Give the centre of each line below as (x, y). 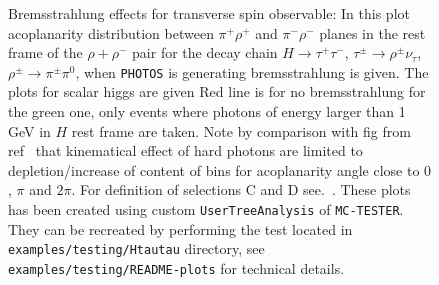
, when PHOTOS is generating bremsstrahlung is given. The (252, 71)
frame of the (45, 52)
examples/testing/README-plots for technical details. (176, 267)
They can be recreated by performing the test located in (180, 228)
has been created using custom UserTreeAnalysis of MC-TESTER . (206, 209)
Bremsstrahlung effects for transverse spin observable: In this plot (209, 13)
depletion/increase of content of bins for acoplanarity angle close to (214, 169)
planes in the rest (372, 32)
